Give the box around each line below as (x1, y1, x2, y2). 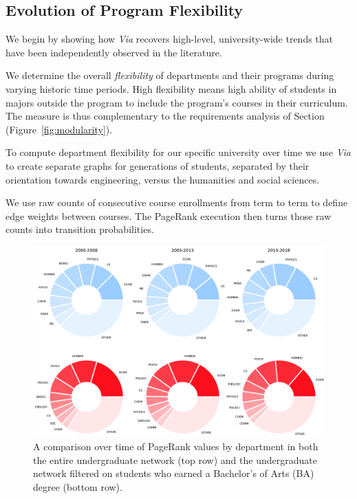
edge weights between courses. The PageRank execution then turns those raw (6, 208, 332, 223)
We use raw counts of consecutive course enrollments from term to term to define (6, 195, 348, 210)
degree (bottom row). (33, 479, 122, 494)
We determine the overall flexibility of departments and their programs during (6, 68, 334, 82)
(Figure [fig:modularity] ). (6, 122, 113, 136)
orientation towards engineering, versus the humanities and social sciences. (6, 172, 320, 186)
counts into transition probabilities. (6, 222, 154, 236)
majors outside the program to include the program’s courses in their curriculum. (6, 95, 348, 109)
